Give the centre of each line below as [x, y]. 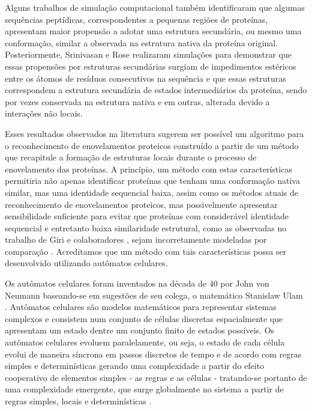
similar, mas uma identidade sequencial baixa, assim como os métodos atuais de [152, 192]
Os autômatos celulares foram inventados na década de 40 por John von [137, 283]
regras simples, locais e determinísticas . [78, 401]
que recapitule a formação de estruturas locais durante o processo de [131, 157]
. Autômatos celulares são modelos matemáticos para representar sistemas [141, 307]
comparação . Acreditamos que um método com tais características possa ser [146, 251]
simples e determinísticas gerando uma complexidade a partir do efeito [135, 366]
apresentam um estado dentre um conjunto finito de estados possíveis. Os [140, 330]
